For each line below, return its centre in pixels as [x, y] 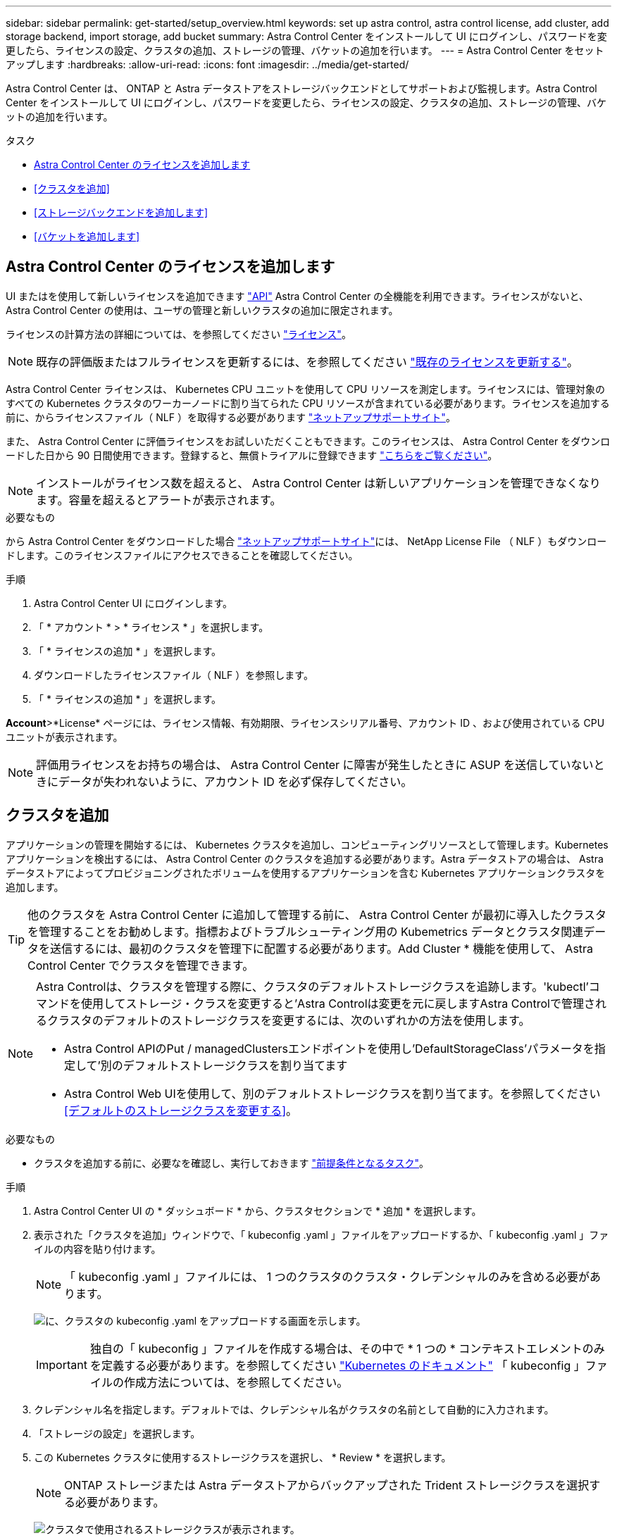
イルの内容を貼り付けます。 [98, 1249]
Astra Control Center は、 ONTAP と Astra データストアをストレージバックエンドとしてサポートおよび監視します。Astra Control [301, 88]
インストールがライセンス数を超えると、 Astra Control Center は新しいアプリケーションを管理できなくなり [318, 483]
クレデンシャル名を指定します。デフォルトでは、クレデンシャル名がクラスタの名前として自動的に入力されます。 [294, 1409]
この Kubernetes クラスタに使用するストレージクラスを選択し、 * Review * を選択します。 [243, 1457]
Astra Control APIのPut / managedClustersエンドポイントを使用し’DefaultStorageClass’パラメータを [329, 1048]
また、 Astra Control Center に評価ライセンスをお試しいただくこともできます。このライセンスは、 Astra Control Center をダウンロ [308, 441]
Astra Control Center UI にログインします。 [133, 603]
